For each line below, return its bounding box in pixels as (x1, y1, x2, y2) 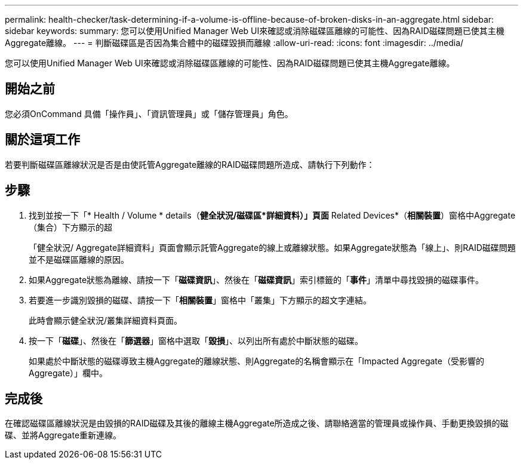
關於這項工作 (5, 132, 80, 148)
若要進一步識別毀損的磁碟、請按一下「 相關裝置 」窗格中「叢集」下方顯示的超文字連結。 (29, 294, 371, 305)
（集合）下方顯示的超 (29, 222, 112, 232)
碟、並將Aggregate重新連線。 (5, 430, 122, 441)
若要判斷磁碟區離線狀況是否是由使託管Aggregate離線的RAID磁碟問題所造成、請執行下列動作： (5, 159, 375, 170)
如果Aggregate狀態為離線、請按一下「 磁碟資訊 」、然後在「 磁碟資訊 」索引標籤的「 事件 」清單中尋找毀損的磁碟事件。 (29, 274, 484, 285)
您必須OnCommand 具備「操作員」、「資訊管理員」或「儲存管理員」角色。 (5, 108, 293, 119)
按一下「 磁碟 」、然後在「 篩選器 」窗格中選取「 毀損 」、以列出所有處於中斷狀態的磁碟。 (29, 335, 363, 346)
